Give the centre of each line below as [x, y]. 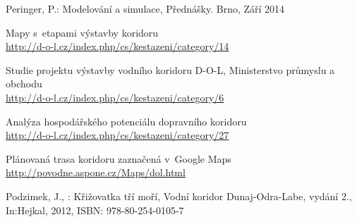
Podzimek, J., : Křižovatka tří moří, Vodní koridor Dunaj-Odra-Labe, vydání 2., [179, 196]
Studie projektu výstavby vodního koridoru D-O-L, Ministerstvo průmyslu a [170, 69]
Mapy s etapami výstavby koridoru [82, 32]
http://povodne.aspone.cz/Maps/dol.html [96, 172]
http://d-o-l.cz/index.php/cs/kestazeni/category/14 [117, 46]
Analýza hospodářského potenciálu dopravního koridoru [126, 121]
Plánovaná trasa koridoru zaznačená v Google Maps [119, 158]
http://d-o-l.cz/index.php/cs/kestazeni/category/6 [115, 97]
